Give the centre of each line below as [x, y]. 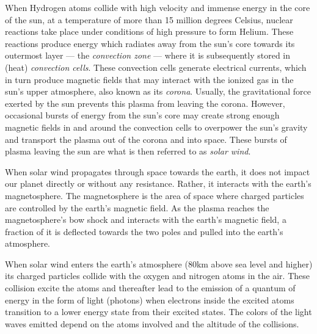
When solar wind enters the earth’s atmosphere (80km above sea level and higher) [159, 263]
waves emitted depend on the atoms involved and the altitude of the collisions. [152, 323]
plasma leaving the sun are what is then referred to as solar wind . [128, 151]
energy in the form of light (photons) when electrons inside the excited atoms [150, 300]
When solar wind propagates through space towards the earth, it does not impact [158, 171]
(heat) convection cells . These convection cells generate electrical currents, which [156, 67]
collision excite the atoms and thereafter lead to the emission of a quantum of [150, 288]
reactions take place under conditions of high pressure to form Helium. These [149, 31]
